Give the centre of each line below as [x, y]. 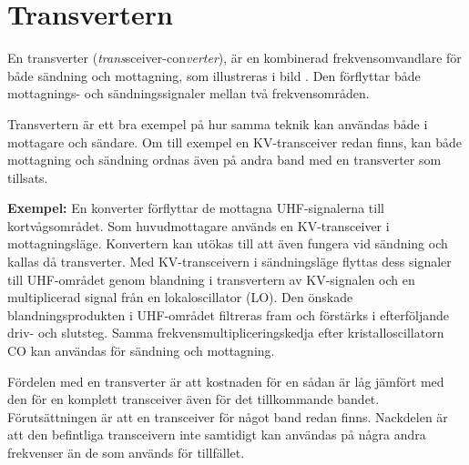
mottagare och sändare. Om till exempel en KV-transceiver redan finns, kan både [234, 142]
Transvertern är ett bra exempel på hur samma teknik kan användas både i [218, 123]
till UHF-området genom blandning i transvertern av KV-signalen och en [211, 279]
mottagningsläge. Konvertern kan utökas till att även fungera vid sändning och [228, 243]
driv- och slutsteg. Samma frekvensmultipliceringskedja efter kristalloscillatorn [226, 333]
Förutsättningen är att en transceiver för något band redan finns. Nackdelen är [228, 416]
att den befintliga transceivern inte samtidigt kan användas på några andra [217, 435]
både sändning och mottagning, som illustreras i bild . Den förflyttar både [214, 75]
